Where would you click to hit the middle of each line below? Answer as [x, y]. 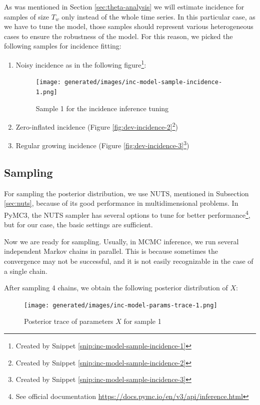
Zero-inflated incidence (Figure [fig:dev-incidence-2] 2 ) [97, 126]
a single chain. [26, 271]
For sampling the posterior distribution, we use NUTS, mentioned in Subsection [126, 193]
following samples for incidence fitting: [63, 46]
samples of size [27, 16]
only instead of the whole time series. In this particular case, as [158, 16]
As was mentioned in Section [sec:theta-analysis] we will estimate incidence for [124, 7]
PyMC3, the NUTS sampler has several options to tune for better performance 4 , [127, 214]
